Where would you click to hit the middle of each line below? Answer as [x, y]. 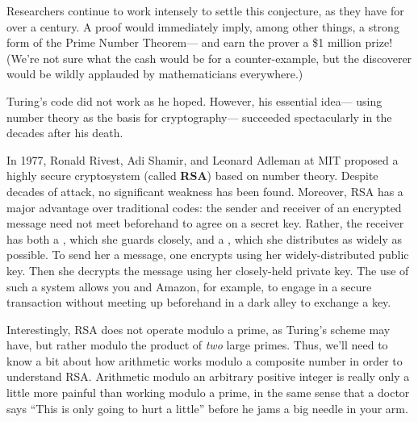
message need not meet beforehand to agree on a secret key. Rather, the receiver [205, 223]
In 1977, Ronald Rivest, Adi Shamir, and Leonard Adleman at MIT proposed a [203, 159]
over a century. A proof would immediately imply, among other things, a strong [203, 26]
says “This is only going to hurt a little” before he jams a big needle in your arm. [207, 408]
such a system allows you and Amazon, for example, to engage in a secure [189, 286]
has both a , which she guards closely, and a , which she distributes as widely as [204, 238]
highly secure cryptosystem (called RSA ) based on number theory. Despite [192, 175]
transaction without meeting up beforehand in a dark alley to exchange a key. [199, 302]
